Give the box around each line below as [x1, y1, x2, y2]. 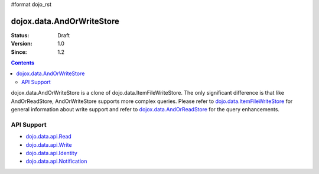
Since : [11, 48, 27, 56]
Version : [11, 40, 32, 47]
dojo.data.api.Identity [25, 149, 78, 156]
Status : [11, 31, 30, 38]
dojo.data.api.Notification [25, 157, 87, 165]
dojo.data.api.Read [25, 133, 72, 140]
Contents [11, 59, 35, 66]
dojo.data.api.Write [25, 141, 72, 148]
